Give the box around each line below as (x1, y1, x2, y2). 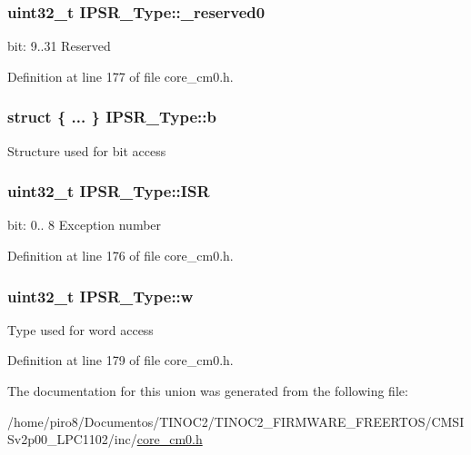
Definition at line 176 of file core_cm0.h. (7, 246, 234, 265)
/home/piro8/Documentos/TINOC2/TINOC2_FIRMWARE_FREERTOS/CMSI (7, 411, 465, 430)
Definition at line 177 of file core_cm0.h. (7, 66, 234, 85)
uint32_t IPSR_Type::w (7, 284, 194, 307)
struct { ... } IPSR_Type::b (7, 105, 216, 128)
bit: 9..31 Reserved (7, 36, 111, 55)
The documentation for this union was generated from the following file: (7, 381, 408, 401)
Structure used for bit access (7, 141, 166, 160)
